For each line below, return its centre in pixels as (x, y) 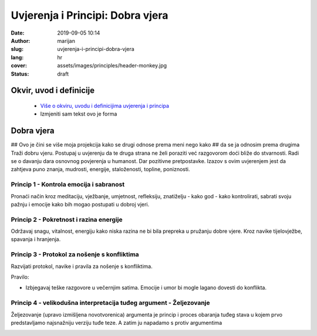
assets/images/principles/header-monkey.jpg (112, 66)
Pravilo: (20, 277)
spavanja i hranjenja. (36, 239)
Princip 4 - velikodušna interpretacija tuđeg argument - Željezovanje (111, 303)
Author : (21, 40)
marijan (66, 40)
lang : (17, 57)
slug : (17, 49)
